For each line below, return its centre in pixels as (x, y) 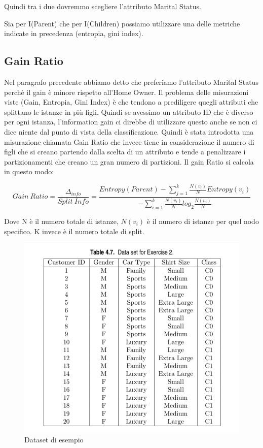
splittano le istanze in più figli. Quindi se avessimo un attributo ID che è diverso (129, 111)
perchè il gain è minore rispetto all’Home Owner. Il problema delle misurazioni (126, 92)
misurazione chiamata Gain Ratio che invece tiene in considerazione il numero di (129, 141)
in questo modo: (29, 171)
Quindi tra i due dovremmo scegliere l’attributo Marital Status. (103, 6)
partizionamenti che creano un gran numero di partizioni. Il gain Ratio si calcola (129, 161)
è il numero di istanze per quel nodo (203, 221)
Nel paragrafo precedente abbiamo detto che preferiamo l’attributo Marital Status (131, 82)
